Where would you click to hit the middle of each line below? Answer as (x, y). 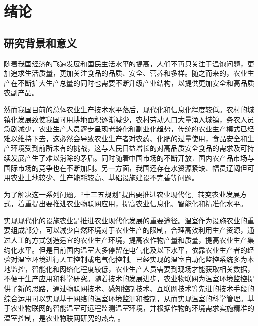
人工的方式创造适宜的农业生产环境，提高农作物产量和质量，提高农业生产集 (132, 240)
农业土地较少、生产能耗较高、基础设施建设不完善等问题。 (104, 177)
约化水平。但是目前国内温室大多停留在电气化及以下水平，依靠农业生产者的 (126, 249)
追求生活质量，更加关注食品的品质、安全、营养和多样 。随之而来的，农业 (129, 73)
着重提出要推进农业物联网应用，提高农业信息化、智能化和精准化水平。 (132, 204)
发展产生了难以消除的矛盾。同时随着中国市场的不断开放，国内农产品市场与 (132, 158)
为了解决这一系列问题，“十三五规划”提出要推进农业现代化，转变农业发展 (122, 194)
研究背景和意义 (40, 42)
